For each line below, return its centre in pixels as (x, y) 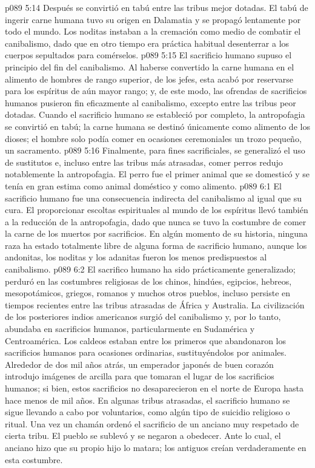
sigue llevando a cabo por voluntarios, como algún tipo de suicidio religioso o (148, 412)
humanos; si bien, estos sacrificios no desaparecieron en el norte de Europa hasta (154, 388)
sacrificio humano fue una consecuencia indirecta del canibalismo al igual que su (153, 198)
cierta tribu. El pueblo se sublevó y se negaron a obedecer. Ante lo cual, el (143, 436)
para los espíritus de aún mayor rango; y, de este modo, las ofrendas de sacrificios (156, 91)
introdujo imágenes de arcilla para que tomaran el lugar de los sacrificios (140, 376)
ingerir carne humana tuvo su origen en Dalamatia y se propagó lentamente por (153, 19)
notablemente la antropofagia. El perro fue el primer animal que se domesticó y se (157, 174)
